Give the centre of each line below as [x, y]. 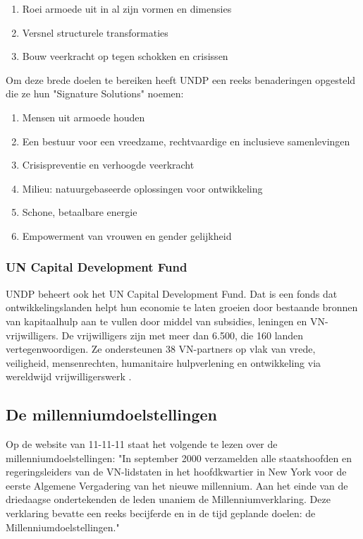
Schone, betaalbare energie [80, 212]
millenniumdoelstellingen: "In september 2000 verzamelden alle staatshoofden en [179, 458]
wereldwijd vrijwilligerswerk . [69, 376]
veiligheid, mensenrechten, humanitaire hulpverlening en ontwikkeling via [164, 362]
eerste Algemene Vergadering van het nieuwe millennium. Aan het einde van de [177, 485]
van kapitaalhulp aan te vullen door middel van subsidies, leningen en [156, 321]
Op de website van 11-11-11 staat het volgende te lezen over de [142, 444]
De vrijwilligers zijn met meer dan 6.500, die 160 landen [183, 335]
